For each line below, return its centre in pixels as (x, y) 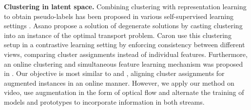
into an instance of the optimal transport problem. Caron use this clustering (118, 35)
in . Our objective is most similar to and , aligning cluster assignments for (114, 73)
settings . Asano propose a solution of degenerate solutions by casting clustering (123, 26)
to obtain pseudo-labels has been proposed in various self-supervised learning (119, 16)
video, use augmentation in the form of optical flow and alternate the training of (124, 92)
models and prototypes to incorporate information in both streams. (104, 101)
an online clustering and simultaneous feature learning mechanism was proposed (124, 64)
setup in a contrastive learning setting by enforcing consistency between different (125, 45)
